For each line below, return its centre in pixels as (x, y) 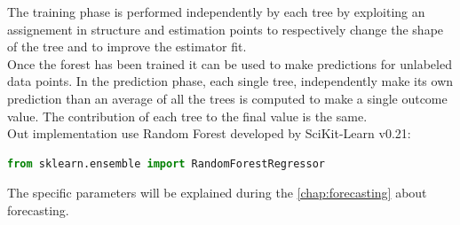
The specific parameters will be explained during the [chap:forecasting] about (217, 193)
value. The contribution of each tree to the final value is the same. (187, 116)
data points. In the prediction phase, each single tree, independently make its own (230, 81)
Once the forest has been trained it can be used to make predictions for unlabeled (230, 63)
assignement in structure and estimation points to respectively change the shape (226, 29)
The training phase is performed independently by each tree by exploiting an (216, 12)
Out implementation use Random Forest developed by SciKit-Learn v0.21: (209, 133)
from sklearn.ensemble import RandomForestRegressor (166, 163)
